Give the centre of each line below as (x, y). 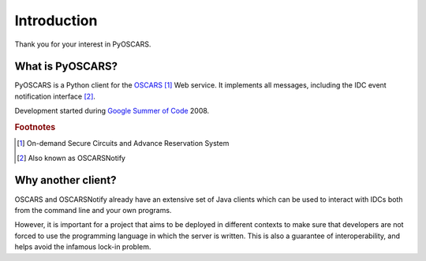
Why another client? (65, 180)
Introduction (56, 21)
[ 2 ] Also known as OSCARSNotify (71, 158)
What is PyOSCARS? (66, 67)
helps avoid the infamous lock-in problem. (83, 247)
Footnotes (35, 128)
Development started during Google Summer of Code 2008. (112, 111)
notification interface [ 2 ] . (55, 96)
